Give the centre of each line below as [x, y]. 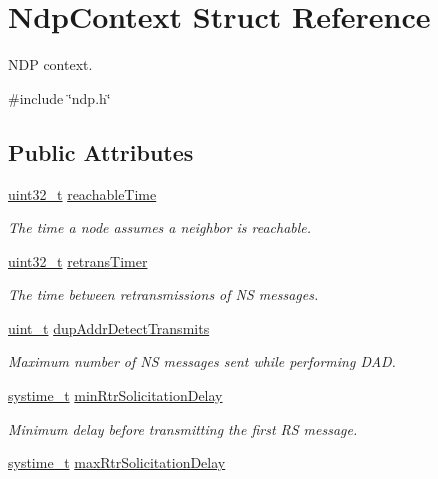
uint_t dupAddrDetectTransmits [109, 327]
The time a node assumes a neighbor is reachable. [160, 227]
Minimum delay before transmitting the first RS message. [183, 428]
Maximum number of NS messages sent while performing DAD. [202, 361]
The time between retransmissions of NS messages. [163, 294]
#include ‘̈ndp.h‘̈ [59, 97]
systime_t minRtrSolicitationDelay [115, 395]
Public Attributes [101, 151]
